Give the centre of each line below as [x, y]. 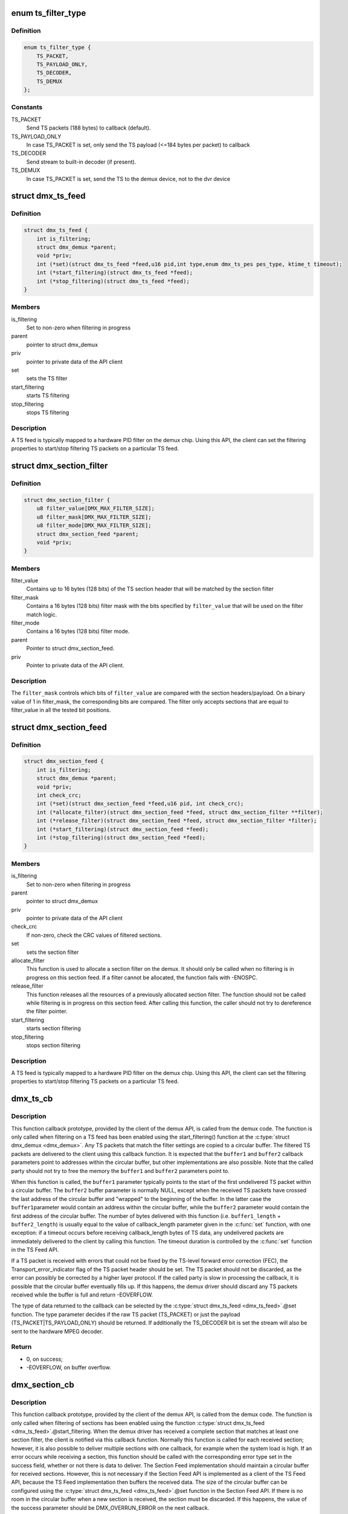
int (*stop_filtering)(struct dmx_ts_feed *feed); [113, 281]
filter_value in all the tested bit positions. [61, 710]
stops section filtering [53, 1045]
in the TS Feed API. [35, 1250]
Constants [27, 107]
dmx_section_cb [43, 1385]
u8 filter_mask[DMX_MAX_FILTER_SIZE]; [94, 517]
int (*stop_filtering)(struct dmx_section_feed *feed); [121, 838]
